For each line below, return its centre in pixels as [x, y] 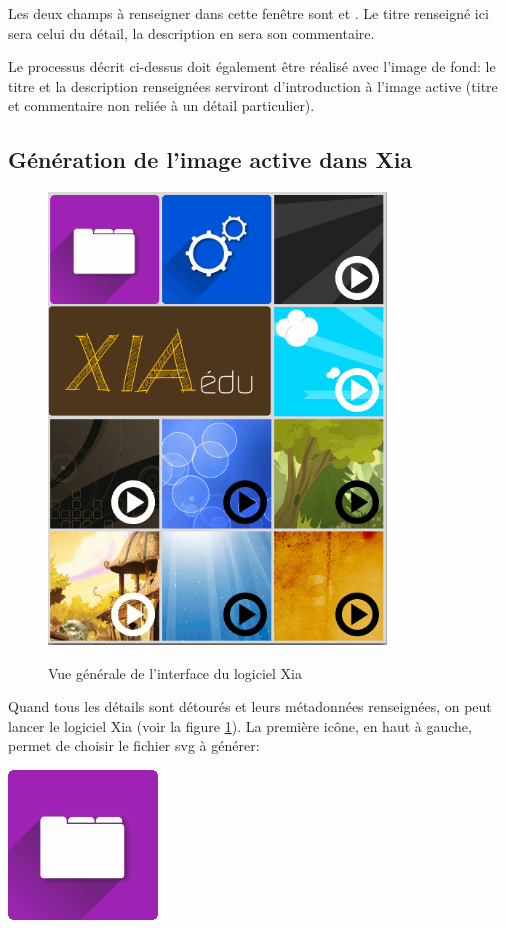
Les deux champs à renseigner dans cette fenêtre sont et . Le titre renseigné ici [248, 13]
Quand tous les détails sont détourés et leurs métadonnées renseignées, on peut [250, 706]
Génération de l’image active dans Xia [210, 159]
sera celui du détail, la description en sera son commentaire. [191, 32]
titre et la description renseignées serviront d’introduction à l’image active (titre [253, 85]
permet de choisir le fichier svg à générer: [134, 745]
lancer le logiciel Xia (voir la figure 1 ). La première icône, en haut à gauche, [240, 725]
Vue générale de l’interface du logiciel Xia [175, 672]
